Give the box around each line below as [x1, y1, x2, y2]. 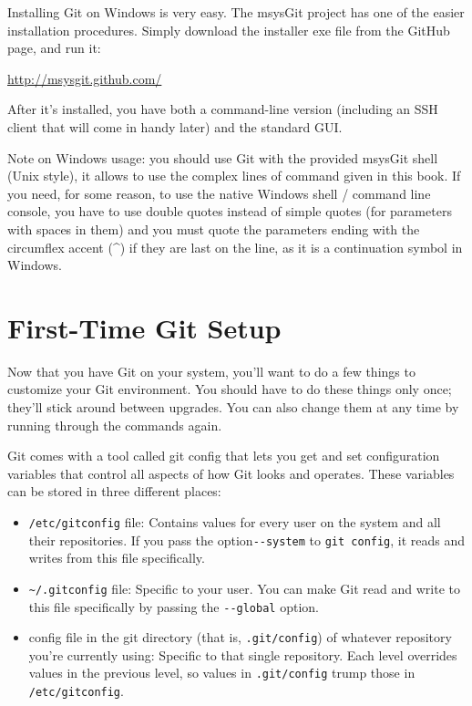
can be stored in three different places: [7, 482, 221, 501]
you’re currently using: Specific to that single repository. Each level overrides [28, 645, 457, 664]
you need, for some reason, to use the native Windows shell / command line [7, 183, 431, 202]
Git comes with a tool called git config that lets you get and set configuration [7, 446, 440, 465]
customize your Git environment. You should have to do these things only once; [7, 379, 452, 399]
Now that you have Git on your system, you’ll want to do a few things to [7, 361, 416, 380]
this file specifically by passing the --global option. [28, 597, 319, 616]
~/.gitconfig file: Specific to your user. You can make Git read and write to [28, 578, 460, 597]
